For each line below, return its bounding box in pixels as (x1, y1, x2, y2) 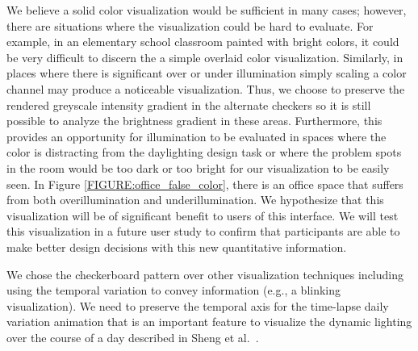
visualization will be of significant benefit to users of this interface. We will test (6, 207, 399, 224)
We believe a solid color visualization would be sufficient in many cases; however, (6, 2, 407, 18)
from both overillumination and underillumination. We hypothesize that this (6, 191, 384, 208)
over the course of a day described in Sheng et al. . (6, 328, 259, 345)
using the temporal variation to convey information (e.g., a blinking (6, 282, 341, 299)
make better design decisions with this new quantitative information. (6, 238, 347, 255)
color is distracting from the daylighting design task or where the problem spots (6, 144, 402, 161)
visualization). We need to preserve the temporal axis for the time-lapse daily (6, 297, 389, 314)
